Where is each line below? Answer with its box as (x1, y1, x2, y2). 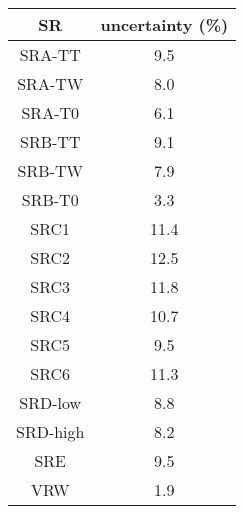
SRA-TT (19, 43, 81, 66)
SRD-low (19, 391, 82, 414)
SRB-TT (20, 130, 81, 153)
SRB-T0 (21, 188, 79, 211)
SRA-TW (17, 72, 84, 95)
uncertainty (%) (100, 13, 229, 36)
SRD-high (16, 420, 85, 443)
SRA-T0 (21, 101, 80, 124)
